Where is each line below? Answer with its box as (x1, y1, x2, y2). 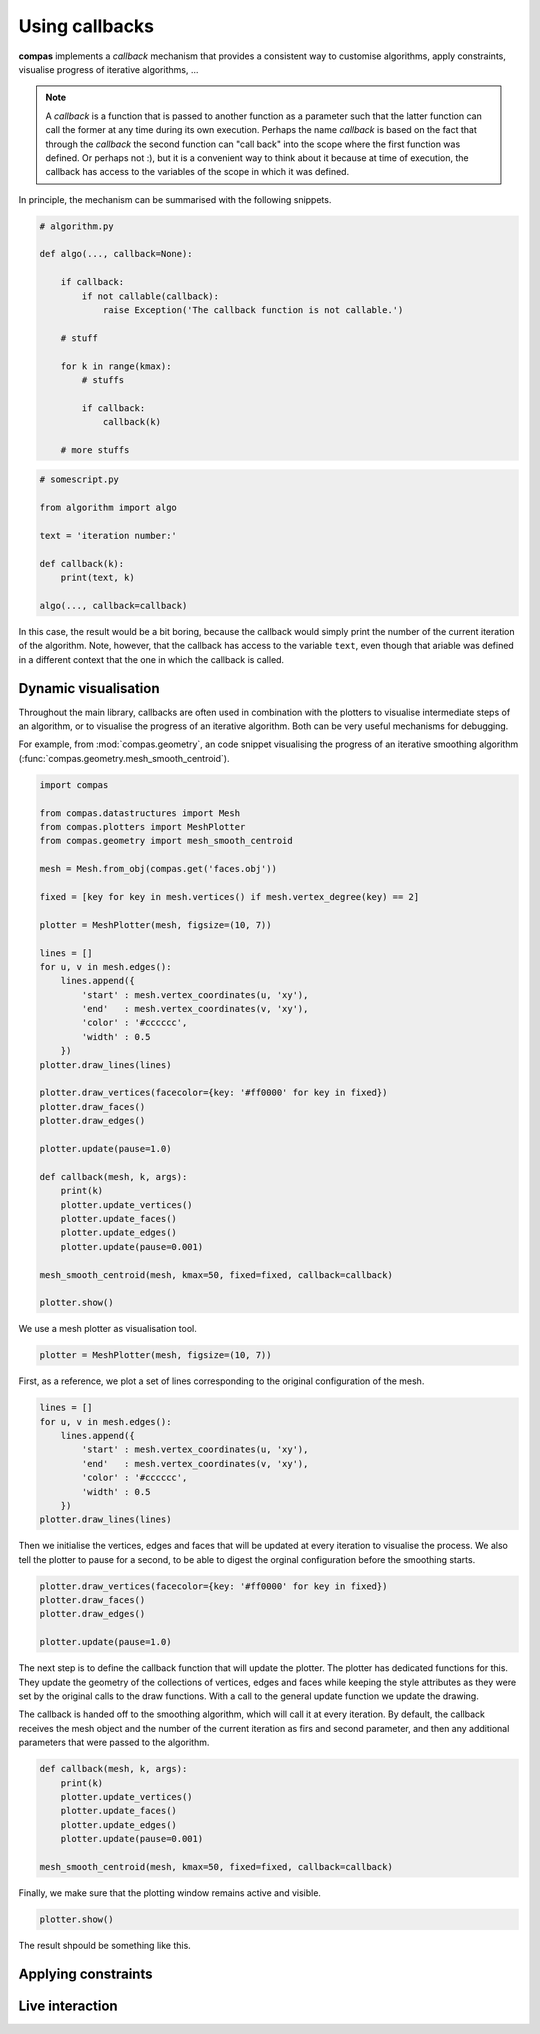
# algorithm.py (39, 220, 114, 232)
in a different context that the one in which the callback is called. (18, 653, 285, 665)
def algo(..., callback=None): (39, 248, 194, 260)
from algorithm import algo (39, 502, 177, 514)
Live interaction (18, 1997, 119, 2014)
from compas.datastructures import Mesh (39, 807, 240, 819)
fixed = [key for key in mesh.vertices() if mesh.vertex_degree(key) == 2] (39, 891, 420, 902)
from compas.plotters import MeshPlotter (39, 821, 246, 832)
